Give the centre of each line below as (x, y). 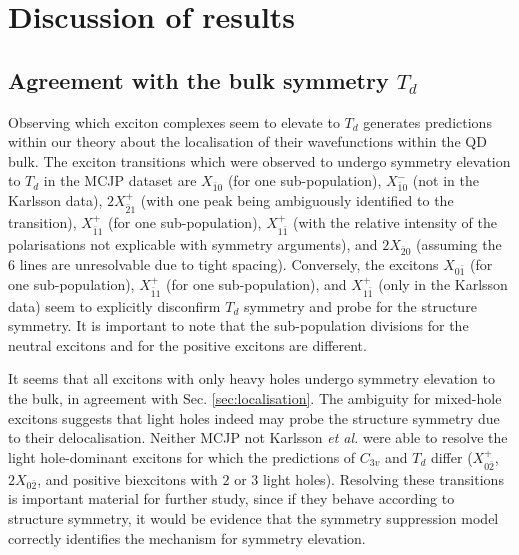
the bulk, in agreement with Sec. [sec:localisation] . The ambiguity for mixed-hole (255, 397)
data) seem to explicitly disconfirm (114, 305)
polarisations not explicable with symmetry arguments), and (193, 244)
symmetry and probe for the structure (360, 305)
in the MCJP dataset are (120, 180)
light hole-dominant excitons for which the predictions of (182, 456)
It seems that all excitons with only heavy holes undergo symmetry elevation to (251, 378)
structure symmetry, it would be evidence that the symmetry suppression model (253, 518)
